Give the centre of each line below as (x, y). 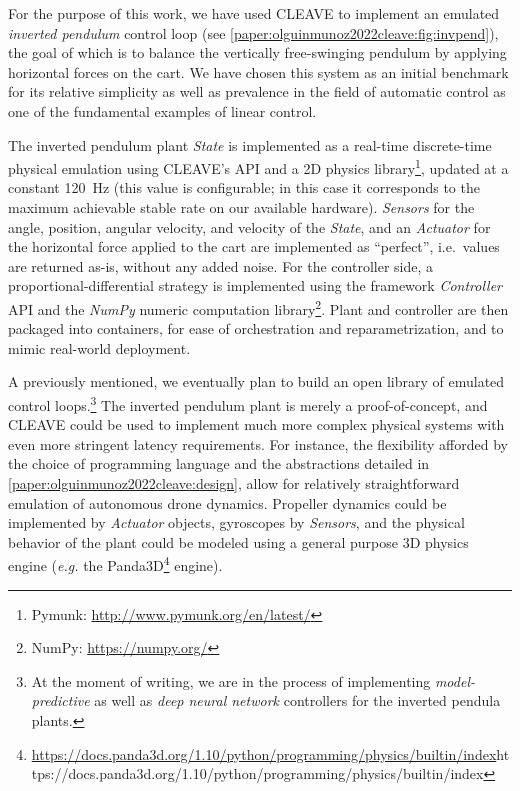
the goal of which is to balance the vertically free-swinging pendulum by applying (257, 52)
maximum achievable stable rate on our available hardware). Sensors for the (241, 207)
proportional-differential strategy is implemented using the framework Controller (255, 285)
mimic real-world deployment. (99, 347)
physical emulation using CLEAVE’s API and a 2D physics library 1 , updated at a (258, 166)
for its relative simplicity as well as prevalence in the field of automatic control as (257, 91)
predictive (60, 700)
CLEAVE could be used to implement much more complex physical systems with (256, 424)
